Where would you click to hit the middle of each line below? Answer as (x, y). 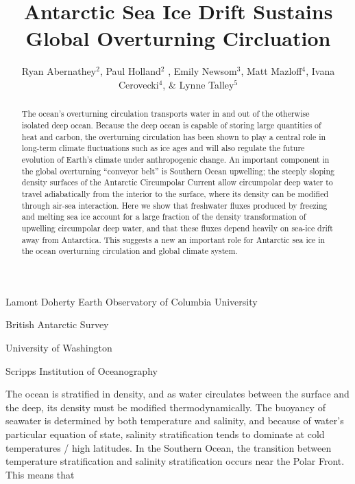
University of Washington (59, 348)
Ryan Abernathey (59, 71)
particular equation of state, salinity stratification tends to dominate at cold (165, 434)
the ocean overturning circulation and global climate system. (130, 251)
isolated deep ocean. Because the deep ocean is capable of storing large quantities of (171, 125)
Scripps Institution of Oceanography (82, 370)
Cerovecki (138, 84)
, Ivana (320, 71)
